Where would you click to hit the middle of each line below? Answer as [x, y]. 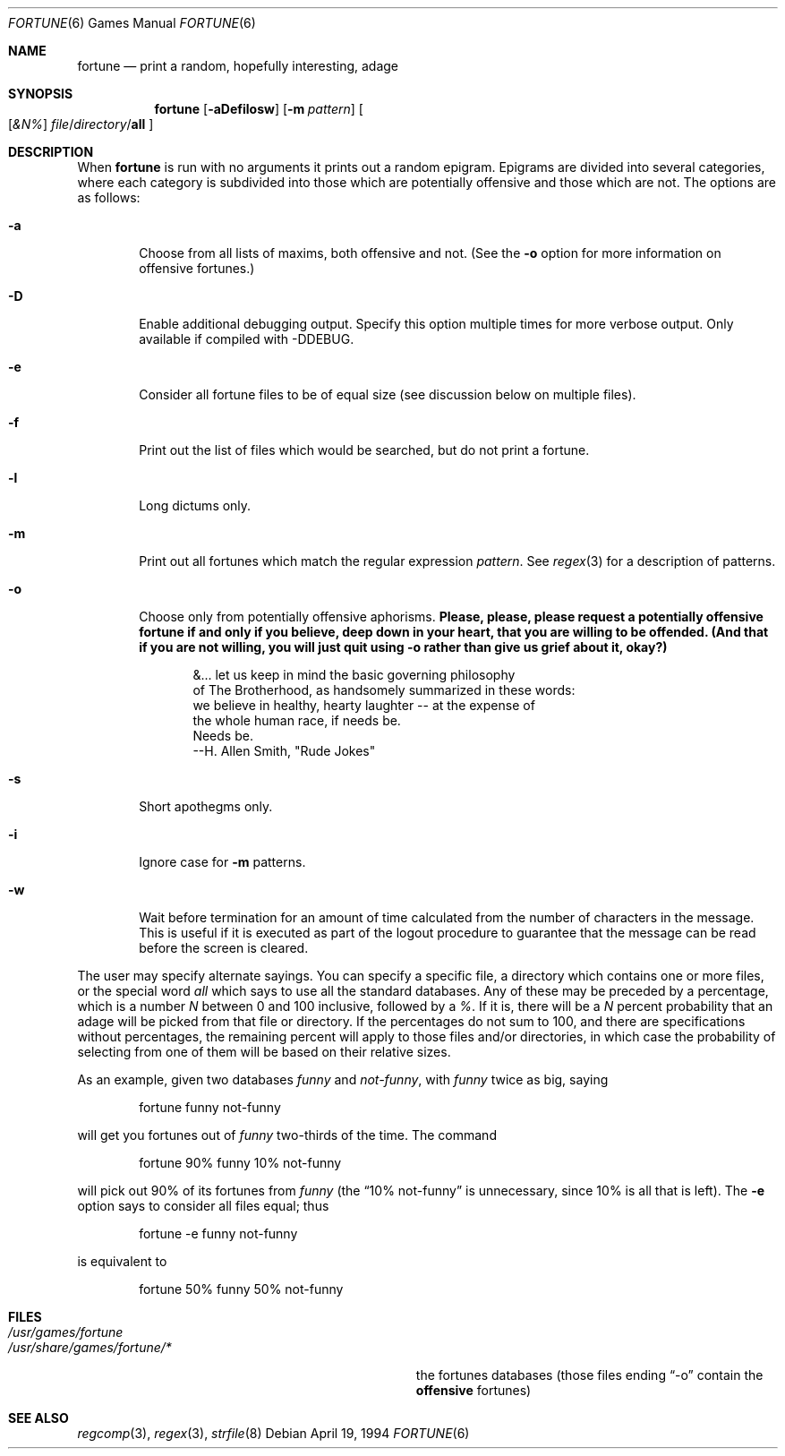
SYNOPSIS [41, 94]
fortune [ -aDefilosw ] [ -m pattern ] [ [259, 109]
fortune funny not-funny [210, 1107]
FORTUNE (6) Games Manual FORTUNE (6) [132, 23]
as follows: [109, 197]
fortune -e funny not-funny [218, 1233]
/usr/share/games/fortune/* [90, 1347]
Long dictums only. [195, 505]
